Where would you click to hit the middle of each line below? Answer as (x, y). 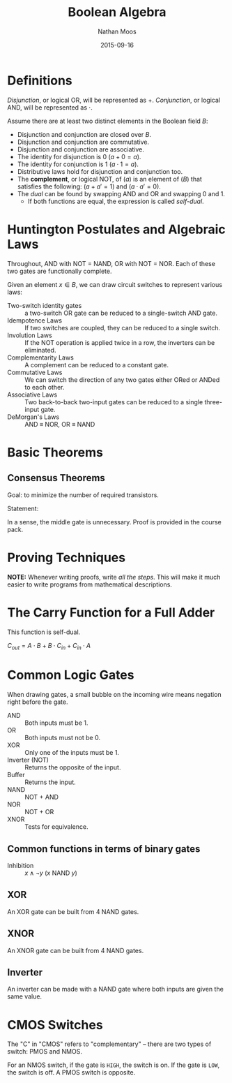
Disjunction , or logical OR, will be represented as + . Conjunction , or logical (114, 100)
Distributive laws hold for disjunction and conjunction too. (100, 171)
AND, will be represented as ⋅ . (50, 107)
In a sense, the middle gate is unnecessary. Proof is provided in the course (114, 522)
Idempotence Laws (35, 320)
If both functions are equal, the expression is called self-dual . (116, 201)
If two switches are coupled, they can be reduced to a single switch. (123, 327)
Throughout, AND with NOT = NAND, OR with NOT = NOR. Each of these (111, 263)
